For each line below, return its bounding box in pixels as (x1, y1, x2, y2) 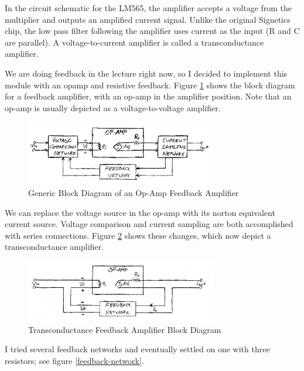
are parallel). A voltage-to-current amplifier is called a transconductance (5, 36, 264, 48)
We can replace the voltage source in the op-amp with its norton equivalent (5, 206, 275, 218)
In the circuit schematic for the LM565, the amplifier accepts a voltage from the (5, 2, 292, 13)
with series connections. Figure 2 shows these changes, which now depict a (5, 229, 271, 241)
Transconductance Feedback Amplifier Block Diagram (28, 323, 221, 335)
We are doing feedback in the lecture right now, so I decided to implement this (5, 67, 288, 79)
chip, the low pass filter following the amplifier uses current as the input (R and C (5, 25, 300, 37)
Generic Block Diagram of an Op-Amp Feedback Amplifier (28, 187, 239, 199)
